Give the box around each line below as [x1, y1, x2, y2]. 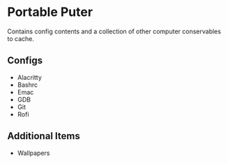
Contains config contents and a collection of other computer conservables [7, 27, 222, 35]
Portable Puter [7, 4, 93, 20]
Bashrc [17, 81, 38, 89]
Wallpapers [17, 149, 50, 157]
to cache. [7, 34, 35, 42]
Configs [7, 55, 43, 67]
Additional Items [7, 130, 80, 142]
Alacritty [17, 73, 42, 81]
